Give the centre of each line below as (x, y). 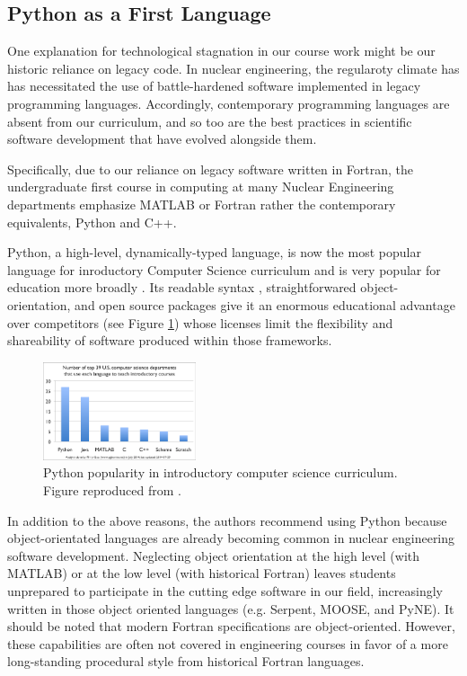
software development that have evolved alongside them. (162, 139)
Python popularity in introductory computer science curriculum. (220, 472)
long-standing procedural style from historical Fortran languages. (186, 661)
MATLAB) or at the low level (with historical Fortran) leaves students (202, 573)
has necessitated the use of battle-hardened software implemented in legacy (214, 86)
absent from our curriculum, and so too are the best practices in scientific (210, 121)
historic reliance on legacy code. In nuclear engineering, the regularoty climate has (233, 68)
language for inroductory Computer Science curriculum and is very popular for (224, 269)
